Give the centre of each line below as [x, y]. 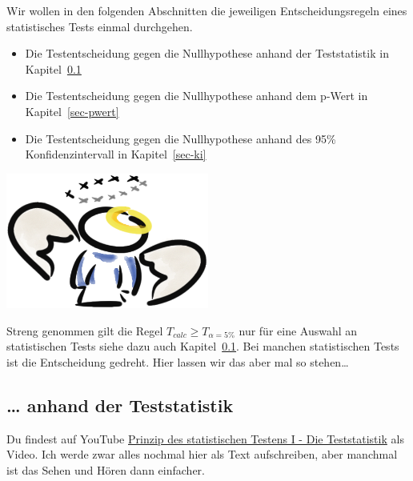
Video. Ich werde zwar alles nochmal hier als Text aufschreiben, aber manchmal [202, 454]
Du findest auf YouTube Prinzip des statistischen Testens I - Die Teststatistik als [205, 438]
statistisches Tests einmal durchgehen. [100, 26]
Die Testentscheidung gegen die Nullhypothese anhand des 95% [180, 138]
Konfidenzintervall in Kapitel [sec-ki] [116, 154]
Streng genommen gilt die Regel [85, 330]
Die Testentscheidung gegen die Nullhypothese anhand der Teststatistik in [207, 53]
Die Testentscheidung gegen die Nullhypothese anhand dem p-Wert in [196, 96]
